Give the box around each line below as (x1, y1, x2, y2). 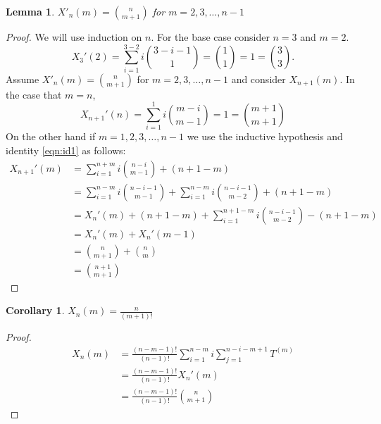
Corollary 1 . (6, 303, 65, 318)
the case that (6, 87, 62, 101)
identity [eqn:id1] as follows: (6, 143, 126, 158)
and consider (231, 71, 286, 86)
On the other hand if (6, 129, 96, 144)
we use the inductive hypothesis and (187, 129, 343, 144)
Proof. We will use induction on (6, 30, 142, 44)
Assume (6, 71, 39, 86)
